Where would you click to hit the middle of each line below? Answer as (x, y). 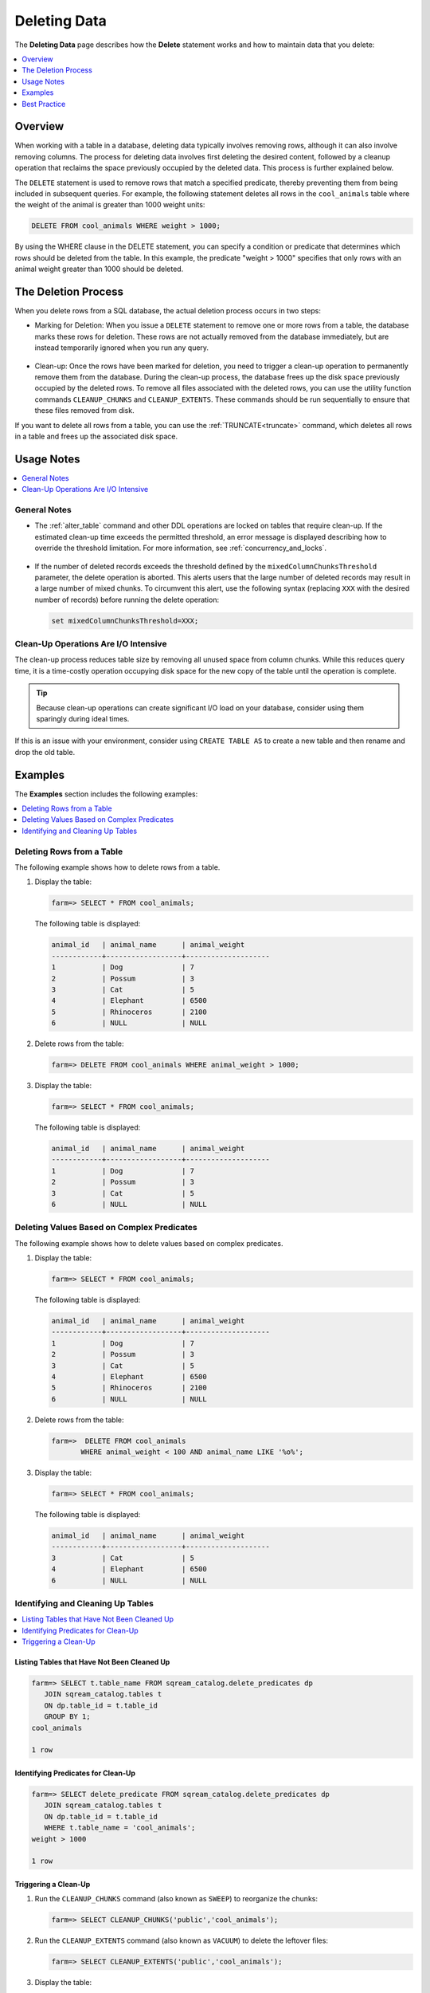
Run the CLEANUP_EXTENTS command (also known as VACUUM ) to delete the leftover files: (181, 1940)
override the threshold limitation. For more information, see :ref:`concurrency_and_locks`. (180, 548)
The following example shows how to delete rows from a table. (117, 867)
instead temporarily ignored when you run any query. (122, 348)
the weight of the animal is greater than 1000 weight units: (110, 205)
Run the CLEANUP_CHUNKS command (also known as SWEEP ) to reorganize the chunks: (176, 1899)
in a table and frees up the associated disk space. (96, 436)
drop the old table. (45, 752)
